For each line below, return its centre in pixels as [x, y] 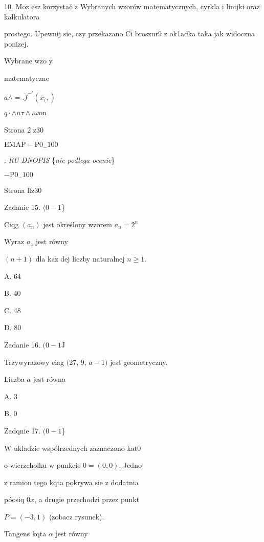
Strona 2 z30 [24, 129]
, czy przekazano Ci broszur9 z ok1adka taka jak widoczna [163, 34]
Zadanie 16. [22, 344]
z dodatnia [122, 482]
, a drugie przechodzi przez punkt [87, 499]
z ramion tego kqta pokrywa [48, 482]
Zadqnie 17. [23, 430]
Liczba [14, 379]
